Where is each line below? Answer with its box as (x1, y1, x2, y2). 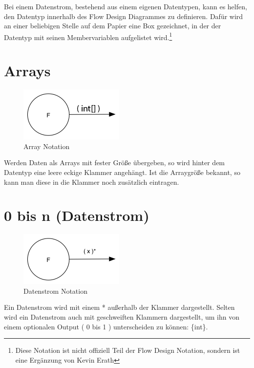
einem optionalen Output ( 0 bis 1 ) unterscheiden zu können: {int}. (4, 321, 208, 331)
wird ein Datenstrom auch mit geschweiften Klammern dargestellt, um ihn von (4, 312, 240, 322)
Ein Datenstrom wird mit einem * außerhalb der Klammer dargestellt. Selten (4, 302, 235, 312)
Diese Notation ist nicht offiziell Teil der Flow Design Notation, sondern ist (15, 345, 240, 355)
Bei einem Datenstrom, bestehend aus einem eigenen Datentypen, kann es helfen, (4, 1, 247, 11)
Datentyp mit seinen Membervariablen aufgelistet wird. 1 (4, 30, 172, 42)
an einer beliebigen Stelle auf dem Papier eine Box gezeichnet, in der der (4, 21, 221, 31)
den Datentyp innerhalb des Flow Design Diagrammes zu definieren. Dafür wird (4, 11, 243, 21)
